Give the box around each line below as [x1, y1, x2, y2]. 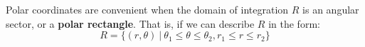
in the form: [268, 16, 320, 31]
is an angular [302, 2, 359, 16]
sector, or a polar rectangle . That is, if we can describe [6, 16, 255, 31]
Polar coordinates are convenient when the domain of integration [6, 2, 289, 16]
